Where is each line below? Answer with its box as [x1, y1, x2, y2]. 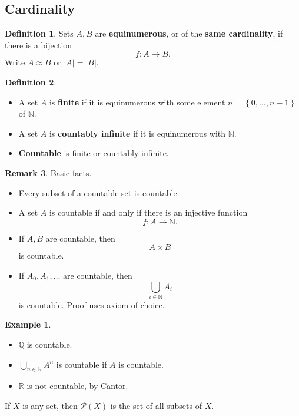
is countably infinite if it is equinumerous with [49, 127, 226, 139]
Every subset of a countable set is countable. [18, 186, 180, 199]
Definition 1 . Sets [5, 27, 74, 39]
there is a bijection [5, 38, 72, 51]
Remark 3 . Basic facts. [5, 166, 92, 179]
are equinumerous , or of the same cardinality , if [95, 27, 283, 39]
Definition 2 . [5, 75, 57, 88]
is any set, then [22, 400, 78, 412]
